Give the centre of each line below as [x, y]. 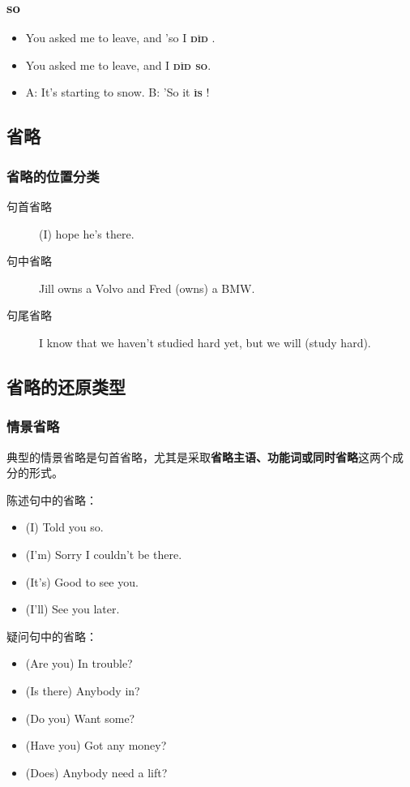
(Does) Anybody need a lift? [96, 772]
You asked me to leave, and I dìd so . [118, 65]
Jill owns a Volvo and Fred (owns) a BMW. [147, 288]
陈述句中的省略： [52, 499]
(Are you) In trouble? [79, 663]
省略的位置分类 [53, 176]
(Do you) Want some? [80, 718]
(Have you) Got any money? [96, 745]
